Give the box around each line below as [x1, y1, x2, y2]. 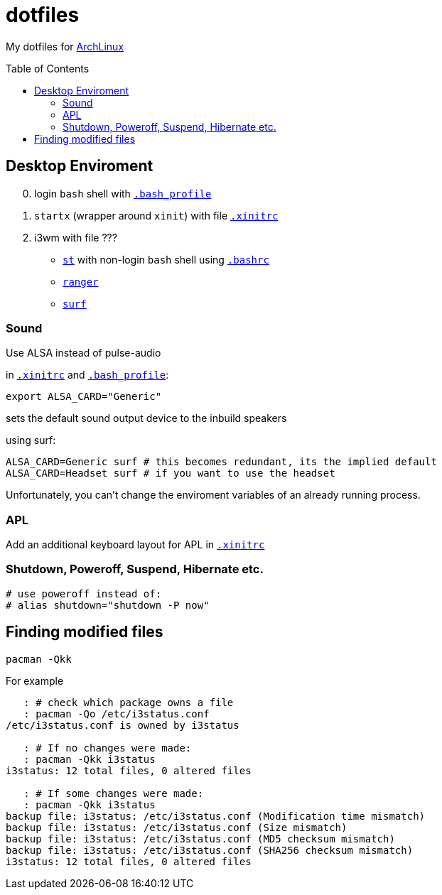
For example [6, 674, 64, 687]
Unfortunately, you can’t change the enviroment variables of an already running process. [6, 489, 421, 501]
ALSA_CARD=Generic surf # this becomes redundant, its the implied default [6, 456, 437, 468]
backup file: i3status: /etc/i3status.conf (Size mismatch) [6, 821, 347, 833]
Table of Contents [6, 62, 90, 75]
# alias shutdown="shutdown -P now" [6, 599, 210, 611]
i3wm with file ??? [34, 231, 117, 244]
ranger [63, 276, 99, 288]
